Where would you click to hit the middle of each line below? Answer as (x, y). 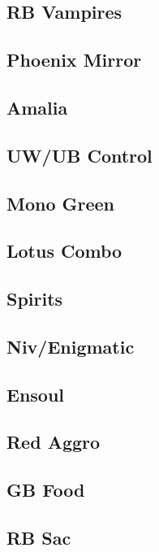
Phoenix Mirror (74, 60)
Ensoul (36, 394)
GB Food (46, 490)
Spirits (35, 299)
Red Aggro (54, 442)
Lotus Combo (64, 251)
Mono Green (61, 203)
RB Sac (39, 537)
